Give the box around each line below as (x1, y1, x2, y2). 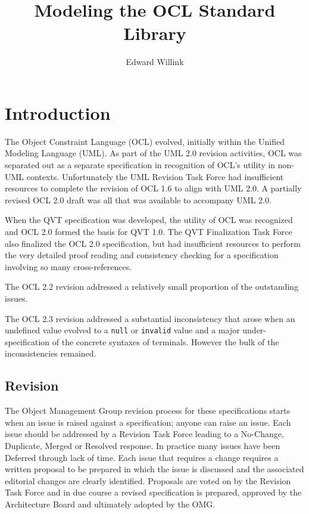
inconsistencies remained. (5, 347, 96, 360)
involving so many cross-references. (5, 260, 132, 273)
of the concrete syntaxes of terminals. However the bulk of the (52, 335, 279, 348)
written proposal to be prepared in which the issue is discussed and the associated (5, 463, 304, 475)
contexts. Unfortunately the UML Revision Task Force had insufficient (26, 170, 284, 182)
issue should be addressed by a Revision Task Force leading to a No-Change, (5, 428, 284, 440)
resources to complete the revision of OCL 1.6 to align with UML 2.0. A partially (5, 182, 302, 194)
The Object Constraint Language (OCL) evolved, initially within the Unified (5, 135, 285, 147)
